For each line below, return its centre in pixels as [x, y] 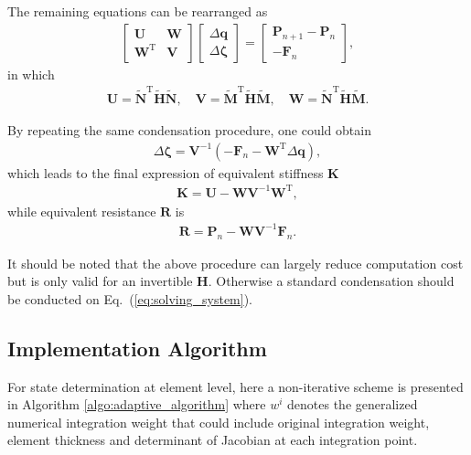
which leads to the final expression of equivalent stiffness [166, 172]
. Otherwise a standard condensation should [331, 281]
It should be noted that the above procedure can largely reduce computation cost [235, 263]
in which [31, 74]
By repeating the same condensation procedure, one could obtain [189, 129]
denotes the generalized [353, 404]
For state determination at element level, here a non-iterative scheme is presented [235, 386]
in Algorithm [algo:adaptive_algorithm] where [137, 404]
